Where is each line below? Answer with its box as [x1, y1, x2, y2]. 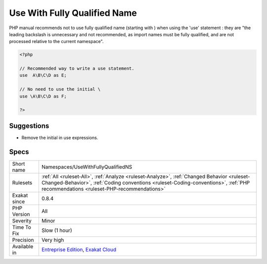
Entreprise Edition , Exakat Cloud [41, 246, 117, 253]
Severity [12, 217, 32, 224]
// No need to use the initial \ [19, 87, 101, 92]
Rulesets [12, 179, 32, 186]
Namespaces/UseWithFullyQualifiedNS [41, 163, 133, 170]
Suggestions [9, 121, 49, 130]
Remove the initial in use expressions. [21, 134, 98, 141]
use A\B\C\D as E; [19, 72, 67, 78]
